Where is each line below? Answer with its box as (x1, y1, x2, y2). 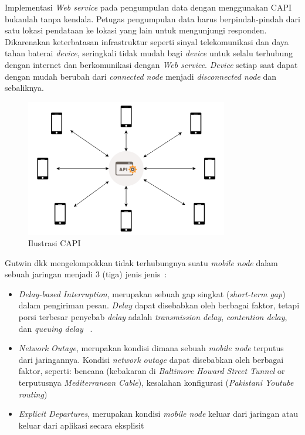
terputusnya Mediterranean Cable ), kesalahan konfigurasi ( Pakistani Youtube (18, 376, 294, 389)
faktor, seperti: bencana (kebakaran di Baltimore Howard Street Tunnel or (18, 365, 285, 377)
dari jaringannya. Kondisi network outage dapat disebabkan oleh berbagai (18, 353, 284, 365)
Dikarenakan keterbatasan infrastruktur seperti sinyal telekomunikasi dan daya (5, 35, 289, 47)
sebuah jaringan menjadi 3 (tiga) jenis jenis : (5, 268, 167, 280)
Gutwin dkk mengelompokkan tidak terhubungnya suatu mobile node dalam (5, 256, 278, 269)
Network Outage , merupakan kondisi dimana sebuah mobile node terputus (18, 342, 284, 354)
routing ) (18, 388, 48, 400)
